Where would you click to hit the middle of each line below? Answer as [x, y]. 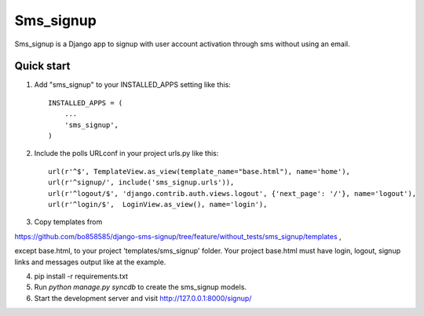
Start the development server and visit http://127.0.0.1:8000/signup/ [143, 298]
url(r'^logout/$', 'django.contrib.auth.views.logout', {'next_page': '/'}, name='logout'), [232, 193]
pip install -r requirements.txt [81, 276]
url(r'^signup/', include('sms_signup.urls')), [141, 183]
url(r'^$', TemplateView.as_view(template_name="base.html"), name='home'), [199, 171]
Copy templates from [68, 222]
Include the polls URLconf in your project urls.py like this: [126, 154]
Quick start [42, 66]
